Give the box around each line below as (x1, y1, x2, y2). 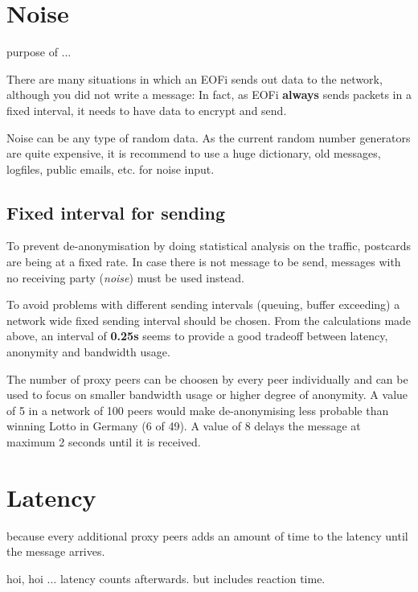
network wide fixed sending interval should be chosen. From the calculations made (6, 311, 412, 328)
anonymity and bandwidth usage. (6, 343, 170, 360)
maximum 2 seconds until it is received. (6, 434, 201, 450)
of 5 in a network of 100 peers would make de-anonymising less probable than (6, 401, 389, 418)
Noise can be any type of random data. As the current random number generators (6, 129, 411, 146)
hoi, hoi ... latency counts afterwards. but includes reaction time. (6, 569, 326, 586)
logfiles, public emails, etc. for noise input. (6, 160, 215, 177)
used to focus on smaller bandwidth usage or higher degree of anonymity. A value (6, 386, 408, 403)
